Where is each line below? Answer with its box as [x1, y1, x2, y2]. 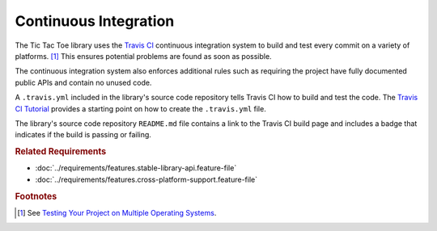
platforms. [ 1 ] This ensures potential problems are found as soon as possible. [15, 51, 272, 61]
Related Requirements [15, 146, 107, 157]
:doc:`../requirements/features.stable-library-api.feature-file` [35, 163, 237, 173]
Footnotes [15, 191, 57, 202]
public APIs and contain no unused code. [15, 78, 152, 87]
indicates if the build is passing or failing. [15, 130, 151, 140]
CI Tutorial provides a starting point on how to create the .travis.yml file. [15, 103, 266, 113]
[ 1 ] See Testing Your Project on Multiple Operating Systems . [17, 208, 217, 217]
